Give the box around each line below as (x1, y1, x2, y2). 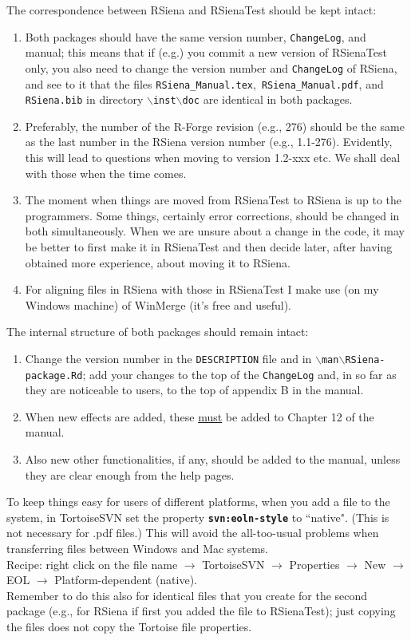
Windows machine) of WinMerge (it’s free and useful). (25, 296, 292, 313)
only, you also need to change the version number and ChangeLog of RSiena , (25, 59, 397, 76)
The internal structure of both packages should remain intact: (6, 323, 309, 340)
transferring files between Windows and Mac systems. (6, 540, 269, 557)
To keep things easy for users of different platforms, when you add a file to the (6, 493, 390, 510)
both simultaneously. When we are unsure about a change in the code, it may (25, 223, 405, 239)
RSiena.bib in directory (25, 91, 144, 108)
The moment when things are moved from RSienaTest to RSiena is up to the (25, 192, 402, 208)
